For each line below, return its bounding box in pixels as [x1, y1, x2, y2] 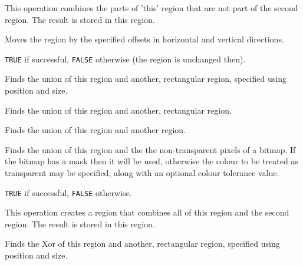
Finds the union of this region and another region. [5, 124, 186, 136]
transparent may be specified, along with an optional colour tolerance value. [5, 167, 279, 178]
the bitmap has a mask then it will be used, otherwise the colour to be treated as [5, 155, 298, 167]
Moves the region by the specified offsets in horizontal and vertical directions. [5, 33, 284, 45]
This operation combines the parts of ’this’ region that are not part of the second [5, 2, 298, 14]
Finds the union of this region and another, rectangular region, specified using [5, 72, 286, 85]
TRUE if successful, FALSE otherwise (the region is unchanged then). [5, 52, 246, 65]
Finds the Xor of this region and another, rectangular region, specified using [5, 237, 280, 250]
